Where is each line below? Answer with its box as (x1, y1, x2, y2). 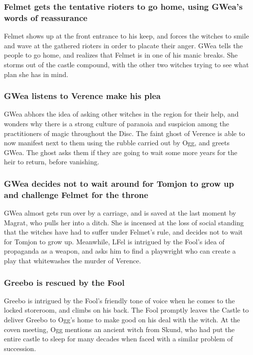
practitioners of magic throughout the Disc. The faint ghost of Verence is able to (4, 128, 245, 138)
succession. (4, 343, 36, 353)
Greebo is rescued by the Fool (4, 276, 125, 288)
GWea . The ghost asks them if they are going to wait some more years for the (4, 147, 237, 157)
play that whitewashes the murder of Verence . (4, 256, 141, 265)
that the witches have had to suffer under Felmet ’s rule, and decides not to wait (4, 227, 243, 237)
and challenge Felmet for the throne (4, 188, 148, 200)
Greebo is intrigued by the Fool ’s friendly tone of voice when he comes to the (4, 295, 235, 305)
